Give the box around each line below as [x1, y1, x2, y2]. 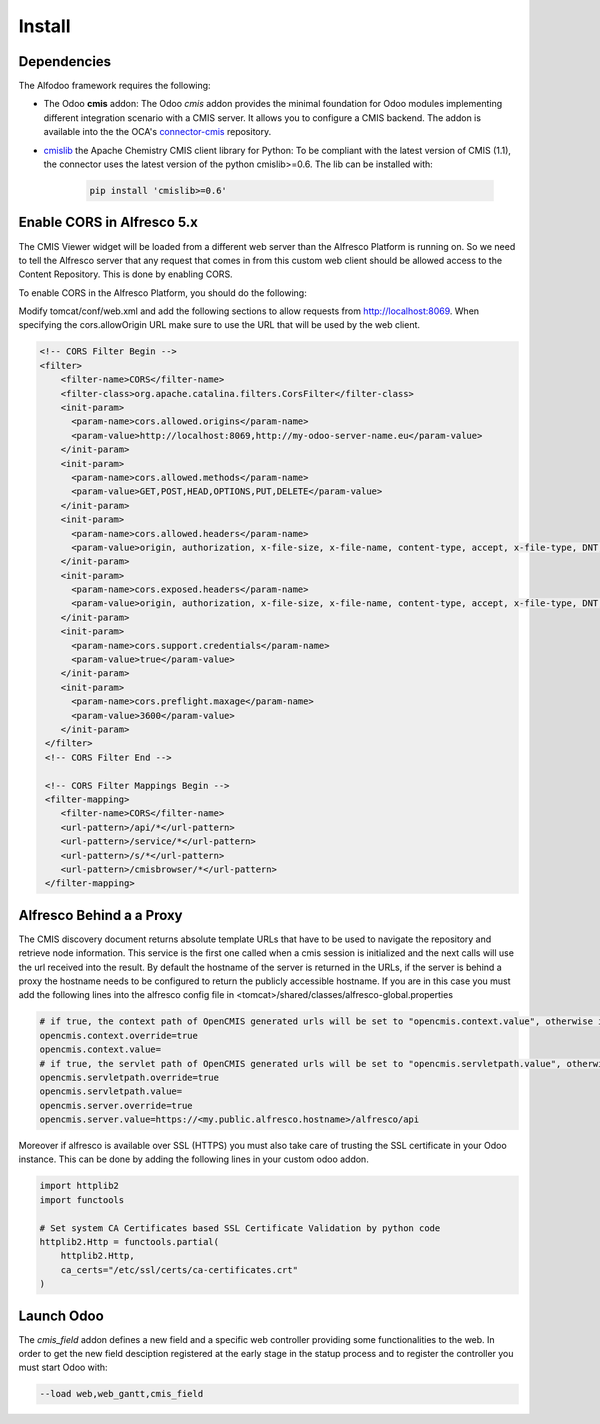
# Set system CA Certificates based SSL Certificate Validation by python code [39, 1222, 441, 1234]
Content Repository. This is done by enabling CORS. [18, 268, 234, 280]
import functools [39, 1194, 125, 1205]
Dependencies [18, 53, 112, 70]
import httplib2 [39, 1180, 120, 1192]
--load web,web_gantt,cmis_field [39, 1388, 204, 1400]
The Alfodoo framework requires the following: [18, 80, 211, 92]
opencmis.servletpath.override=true [39, 1071, 220, 1083]
